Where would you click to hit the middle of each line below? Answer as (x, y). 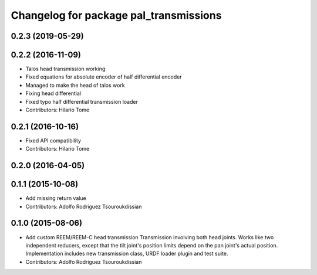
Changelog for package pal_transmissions (116, 15)
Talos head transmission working (65, 69)
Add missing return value (56, 198)
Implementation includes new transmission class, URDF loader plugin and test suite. (127, 254)
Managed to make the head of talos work (75, 85)
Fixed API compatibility (53, 140)
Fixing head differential (53, 93)
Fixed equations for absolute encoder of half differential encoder (104, 77)
